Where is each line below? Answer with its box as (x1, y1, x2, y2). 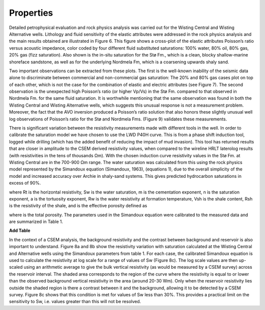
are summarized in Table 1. (9, 219, 63, 225)
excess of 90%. (9, 180, 41, 186)
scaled (9, 264, 23, 270)
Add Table (9, 227, 30, 233)
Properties (9, 7, 53, 18)
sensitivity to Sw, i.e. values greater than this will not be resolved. (9, 299, 141, 305)
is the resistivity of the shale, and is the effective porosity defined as (9, 203, 147, 209)
